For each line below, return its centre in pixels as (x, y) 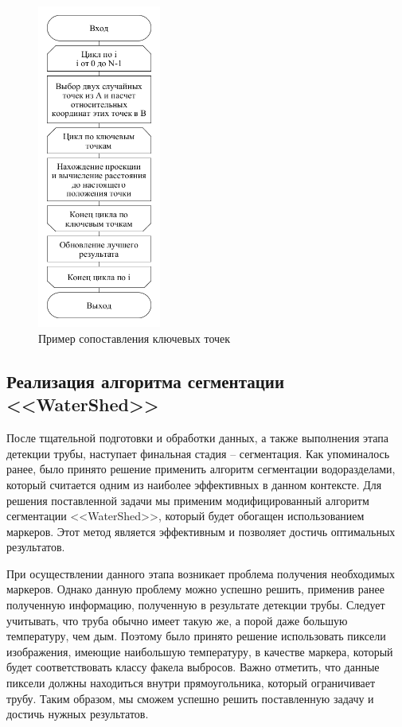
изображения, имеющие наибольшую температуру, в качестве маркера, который (200, 651)
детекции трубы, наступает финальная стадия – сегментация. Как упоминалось (198, 453)
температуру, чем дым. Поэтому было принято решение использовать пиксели (196, 636)
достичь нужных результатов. (78, 714)
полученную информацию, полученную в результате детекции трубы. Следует (196, 605)
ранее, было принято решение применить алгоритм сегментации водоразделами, (201, 469)
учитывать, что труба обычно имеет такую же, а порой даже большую (177, 620)
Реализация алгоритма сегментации (146, 381)
